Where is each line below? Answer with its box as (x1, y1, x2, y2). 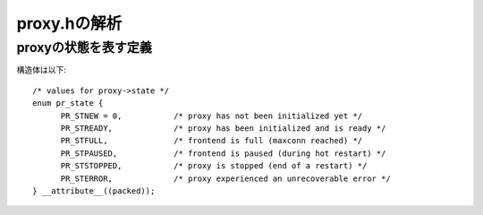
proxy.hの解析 (16, 13, 123, 33)
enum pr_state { (32, 99, 104, 108)
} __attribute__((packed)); (32, 185, 156, 196)
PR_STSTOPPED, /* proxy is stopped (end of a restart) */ (60, 161, 368, 171)
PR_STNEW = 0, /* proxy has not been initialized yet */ (60, 110, 363, 121)
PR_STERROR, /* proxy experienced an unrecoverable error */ (60, 173, 391, 184)
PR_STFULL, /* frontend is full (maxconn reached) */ (60, 135, 363, 146)
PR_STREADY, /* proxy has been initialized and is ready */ (60, 123, 386, 133)
